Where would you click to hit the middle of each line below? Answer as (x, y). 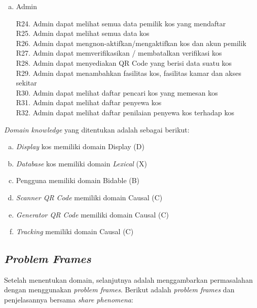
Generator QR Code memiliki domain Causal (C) (93, 214)
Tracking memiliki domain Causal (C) (75, 231)
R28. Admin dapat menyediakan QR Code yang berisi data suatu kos (124, 62)
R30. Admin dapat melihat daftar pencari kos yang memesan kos (117, 92)
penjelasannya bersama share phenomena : (69, 300)
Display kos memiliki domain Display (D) (80, 146)
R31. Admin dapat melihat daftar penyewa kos (89, 102)
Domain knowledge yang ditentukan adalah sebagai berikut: (97, 129)
